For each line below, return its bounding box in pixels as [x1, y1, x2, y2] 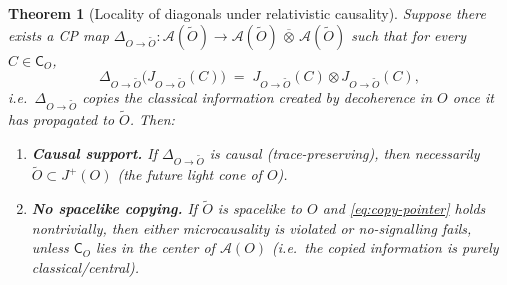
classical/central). [31, 257, 139, 278]
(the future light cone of [117, 164, 262, 185]
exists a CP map [8, 24, 109, 45]
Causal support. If [31, 142, 158, 163]
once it [452, 86, 494, 107]
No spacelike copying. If [31, 198, 198, 219]
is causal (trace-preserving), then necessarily [209, 142, 480, 163]
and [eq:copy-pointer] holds [322, 198, 486, 219]
